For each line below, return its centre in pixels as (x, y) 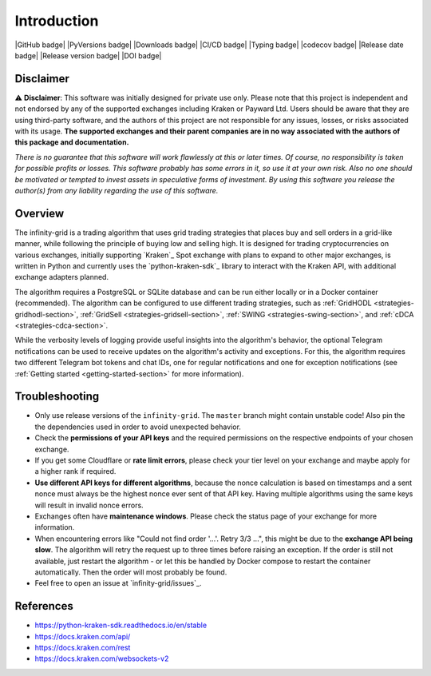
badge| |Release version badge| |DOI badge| (88, 55)
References (44, 606)
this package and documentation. (72, 142)
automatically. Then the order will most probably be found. (131, 572)
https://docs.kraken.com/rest (83, 648)
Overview (40, 213)
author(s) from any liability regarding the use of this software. (117, 190)
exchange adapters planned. (62, 277)
